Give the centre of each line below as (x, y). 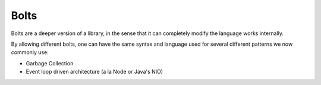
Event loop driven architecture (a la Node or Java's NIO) (95, 72)
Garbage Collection (50, 63)
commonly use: (30, 52)
